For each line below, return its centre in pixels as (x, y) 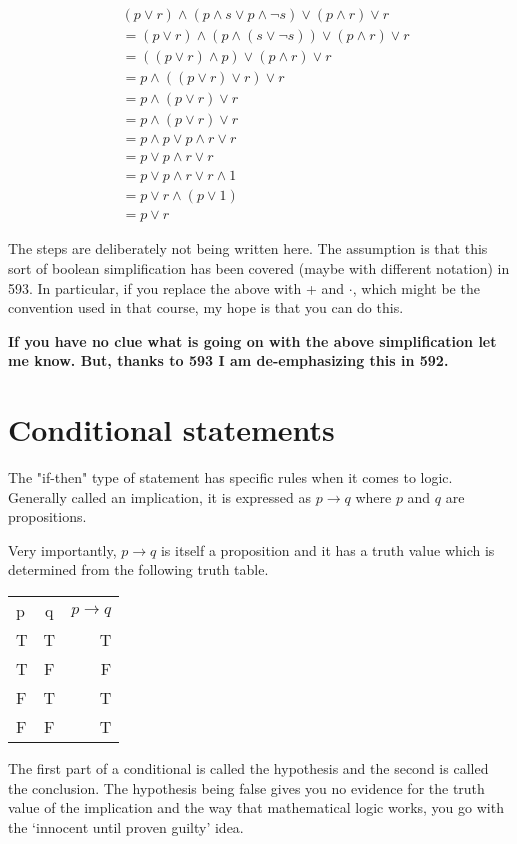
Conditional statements (171, 429)
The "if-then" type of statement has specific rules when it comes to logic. (230, 477)
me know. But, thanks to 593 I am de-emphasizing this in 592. (228, 360)
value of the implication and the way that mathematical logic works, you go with (256, 807)
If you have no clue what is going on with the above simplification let (252, 340)
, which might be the (416, 287)
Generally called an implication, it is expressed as (160, 496)
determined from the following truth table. (138, 569)
